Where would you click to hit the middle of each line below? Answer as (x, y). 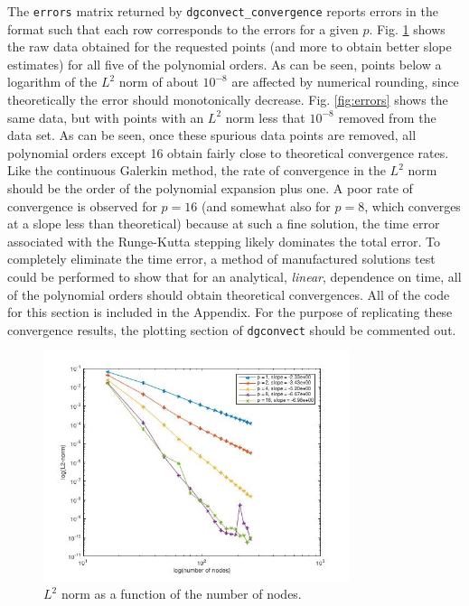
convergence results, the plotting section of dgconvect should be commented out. (232, 329)
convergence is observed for (82, 205)
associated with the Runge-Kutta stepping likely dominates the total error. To (224, 241)
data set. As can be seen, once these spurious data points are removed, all (212, 135)
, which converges (413, 205)
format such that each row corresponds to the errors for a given (183, 28)
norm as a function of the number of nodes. (181, 594)
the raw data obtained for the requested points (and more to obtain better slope (230, 47)
